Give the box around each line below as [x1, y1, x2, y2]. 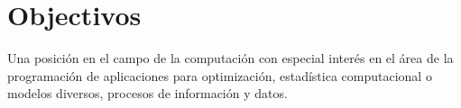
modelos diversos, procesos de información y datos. [7, 84, 288, 103]
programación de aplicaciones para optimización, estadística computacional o [7, 66, 432, 85]
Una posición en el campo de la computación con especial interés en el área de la [7, 49, 454, 67]
